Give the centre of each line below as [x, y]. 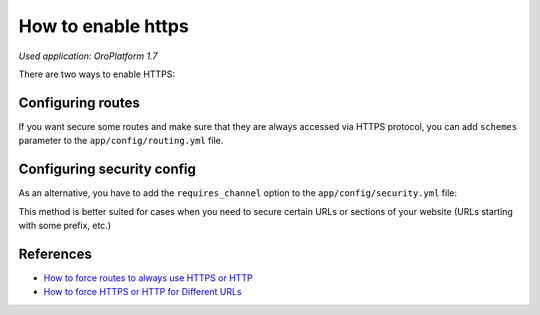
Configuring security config [107, 169]
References [55, 253]
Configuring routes [79, 102]
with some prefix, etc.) [65, 225]
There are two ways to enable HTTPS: [96, 74]
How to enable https [103, 26]
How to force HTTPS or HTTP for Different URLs [142, 292]
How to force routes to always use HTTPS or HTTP [148, 277]
